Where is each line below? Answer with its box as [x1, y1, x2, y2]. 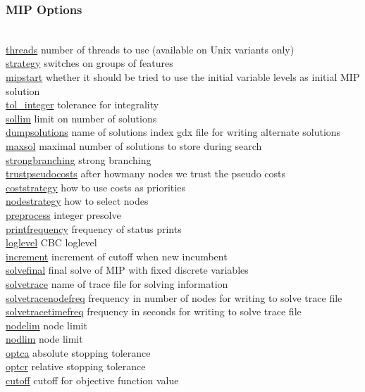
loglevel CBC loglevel [6, 235, 97, 250]
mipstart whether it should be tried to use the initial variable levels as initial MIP [6, 70, 360, 84]
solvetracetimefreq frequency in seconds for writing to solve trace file [6, 304, 302, 319]
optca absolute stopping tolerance [6, 345, 151, 360]
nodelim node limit [6, 317, 87, 332]
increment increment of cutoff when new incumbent [6, 248, 228, 263]
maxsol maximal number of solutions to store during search [6, 138, 262, 153]
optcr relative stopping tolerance [6, 359, 146, 374]
